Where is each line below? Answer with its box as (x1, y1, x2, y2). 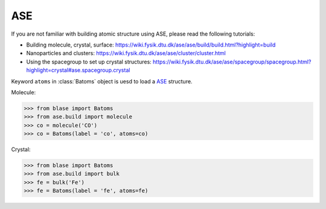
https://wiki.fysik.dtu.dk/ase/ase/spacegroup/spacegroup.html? (153, 58, 312, 65)
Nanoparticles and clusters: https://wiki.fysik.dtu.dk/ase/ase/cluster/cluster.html (26, 50, 226, 57)
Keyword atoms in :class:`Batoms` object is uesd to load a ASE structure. (11, 77, 193, 85)
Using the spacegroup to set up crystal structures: (26, 58, 152, 65)
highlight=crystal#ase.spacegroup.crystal (26, 66, 130, 74)
